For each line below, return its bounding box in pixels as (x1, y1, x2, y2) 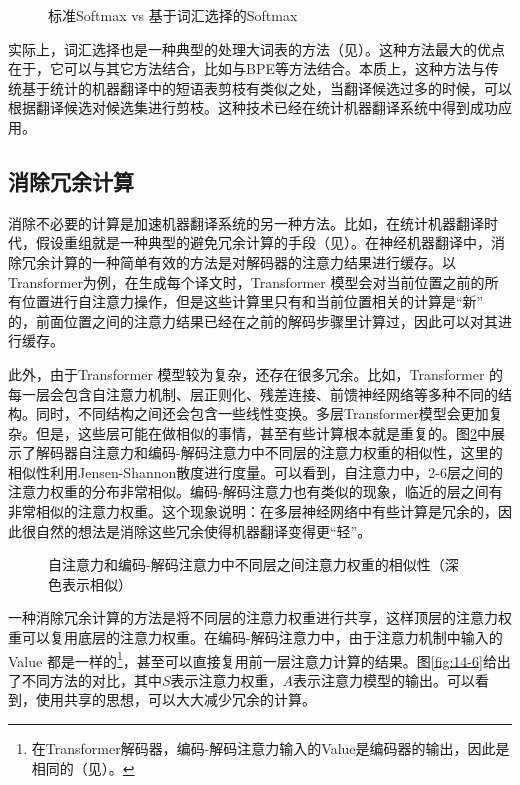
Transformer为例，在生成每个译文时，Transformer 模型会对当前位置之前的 (8, 271, 485, 292)
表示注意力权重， (170, 669, 283, 690)
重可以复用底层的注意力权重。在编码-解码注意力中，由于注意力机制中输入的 (8, 627, 503, 648)
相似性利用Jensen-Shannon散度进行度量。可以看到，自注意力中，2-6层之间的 (8, 461, 503, 482)
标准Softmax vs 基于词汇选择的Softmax (48, 5, 298, 25)
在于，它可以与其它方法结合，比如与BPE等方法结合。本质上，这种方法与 (8, 58, 485, 79)
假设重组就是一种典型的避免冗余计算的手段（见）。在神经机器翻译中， (35, 232, 491, 253)
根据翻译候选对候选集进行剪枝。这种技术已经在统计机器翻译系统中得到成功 (8, 97, 498, 118)
